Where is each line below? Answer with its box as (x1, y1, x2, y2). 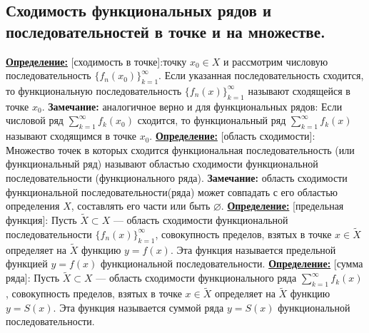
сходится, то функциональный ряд (137, 113, 286, 128)
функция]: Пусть (6, 212, 77, 227)
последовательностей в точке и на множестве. (6, 20, 325, 42)
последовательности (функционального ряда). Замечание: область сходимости (6, 170, 348, 185)
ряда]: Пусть (6, 270, 60, 285)
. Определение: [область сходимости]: (149, 128, 315, 143)
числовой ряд (6, 113, 64, 128)
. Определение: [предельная (221, 198, 344, 213)
